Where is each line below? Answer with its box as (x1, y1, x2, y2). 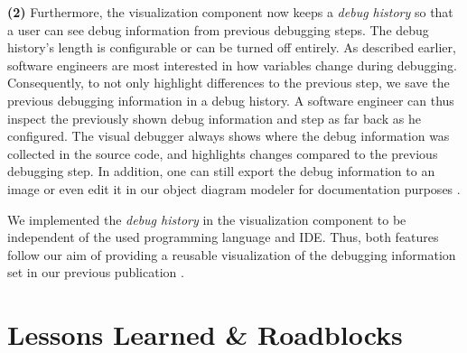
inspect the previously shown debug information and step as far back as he (7, 108, 421, 127)
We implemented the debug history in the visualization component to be (7, 209, 406, 228)
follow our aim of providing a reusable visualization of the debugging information (7, 245, 456, 264)
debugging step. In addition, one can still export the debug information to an (7, 162, 435, 181)
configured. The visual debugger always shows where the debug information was (7, 126, 450, 145)
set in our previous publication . (7, 263, 184, 282)
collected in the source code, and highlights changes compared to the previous (7, 144, 438, 163)
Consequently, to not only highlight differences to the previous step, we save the (7, 73, 450, 92)
